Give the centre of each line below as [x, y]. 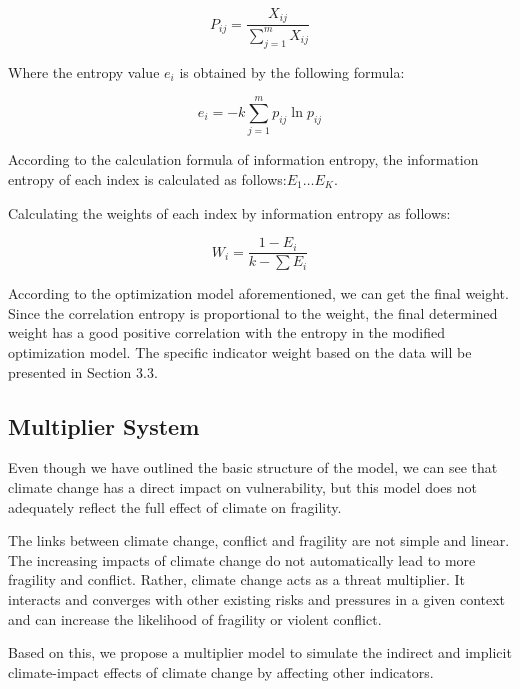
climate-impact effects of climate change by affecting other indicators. [221, 671]
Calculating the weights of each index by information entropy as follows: [229, 212]
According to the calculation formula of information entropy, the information [243, 159]
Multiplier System [104, 425]
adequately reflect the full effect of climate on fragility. [175, 506]
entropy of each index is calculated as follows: [147, 178]
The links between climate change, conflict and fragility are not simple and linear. [259, 540]
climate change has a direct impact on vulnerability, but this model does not [242, 486]
